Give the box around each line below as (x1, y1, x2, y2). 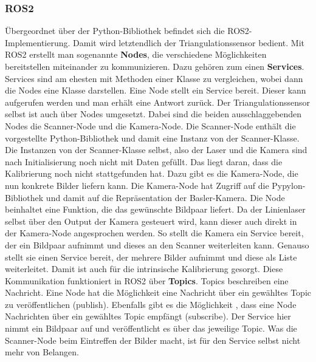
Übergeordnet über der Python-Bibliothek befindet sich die (5, 24, 225, 37)
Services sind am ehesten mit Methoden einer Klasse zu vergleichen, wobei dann (5, 72, 303, 84)
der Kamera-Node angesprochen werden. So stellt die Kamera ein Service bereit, (5, 227, 304, 239)
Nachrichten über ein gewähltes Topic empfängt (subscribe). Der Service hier (5, 310, 291, 323)
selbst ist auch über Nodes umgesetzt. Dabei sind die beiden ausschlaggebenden (5, 108, 302, 120)
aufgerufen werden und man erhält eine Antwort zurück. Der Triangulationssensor (5, 95, 311, 108)
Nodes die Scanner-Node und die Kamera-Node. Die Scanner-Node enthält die (5, 119, 296, 132)
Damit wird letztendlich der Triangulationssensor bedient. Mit (73, 36, 304, 49)
